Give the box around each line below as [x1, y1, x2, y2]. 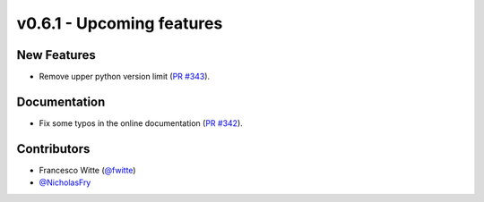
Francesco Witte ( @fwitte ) [39, 164, 136, 175]
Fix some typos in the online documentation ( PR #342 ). [39, 117, 244, 129]
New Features [16, 47, 96, 63]
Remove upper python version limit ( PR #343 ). [39, 72, 211, 82]
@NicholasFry [39, 177, 91, 188]
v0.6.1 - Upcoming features [16, 13, 223, 33]
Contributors [16, 141, 91, 156]
